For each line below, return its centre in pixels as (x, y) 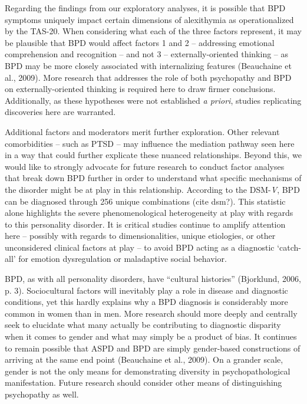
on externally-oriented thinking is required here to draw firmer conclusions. (140, 89)
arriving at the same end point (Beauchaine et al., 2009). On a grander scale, (144, 359)
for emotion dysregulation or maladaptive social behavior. (123, 259)
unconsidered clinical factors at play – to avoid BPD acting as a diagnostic (140, 247)
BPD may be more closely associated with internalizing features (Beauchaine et (148, 65)
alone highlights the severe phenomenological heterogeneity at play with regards (149, 213)
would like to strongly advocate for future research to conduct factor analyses (145, 166)
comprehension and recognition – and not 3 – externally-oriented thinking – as (147, 54)
